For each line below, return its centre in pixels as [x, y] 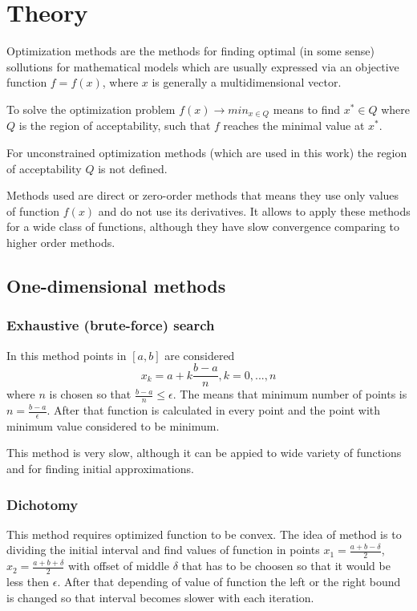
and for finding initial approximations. [100, 469]
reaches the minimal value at [294, 125]
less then [28, 582]
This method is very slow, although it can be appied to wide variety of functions [204, 453]
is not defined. [133, 168]
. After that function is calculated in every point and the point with [214, 410]
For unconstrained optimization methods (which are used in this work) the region [207, 152]
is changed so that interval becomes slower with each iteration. [160, 597]
